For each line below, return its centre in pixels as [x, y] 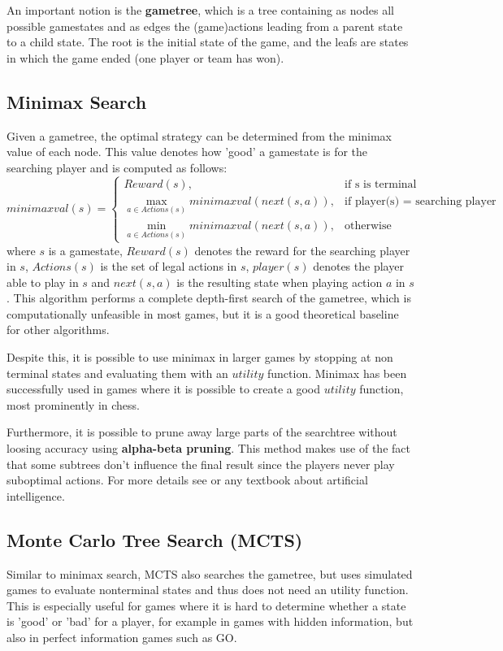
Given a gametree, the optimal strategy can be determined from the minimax [199, 135]
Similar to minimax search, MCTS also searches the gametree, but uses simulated [210, 573]
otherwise [368, 226]
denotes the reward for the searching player [302, 250]
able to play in [43, 282]
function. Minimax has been [337, 373]
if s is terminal [381, 184]
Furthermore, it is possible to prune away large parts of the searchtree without [202, 432]
